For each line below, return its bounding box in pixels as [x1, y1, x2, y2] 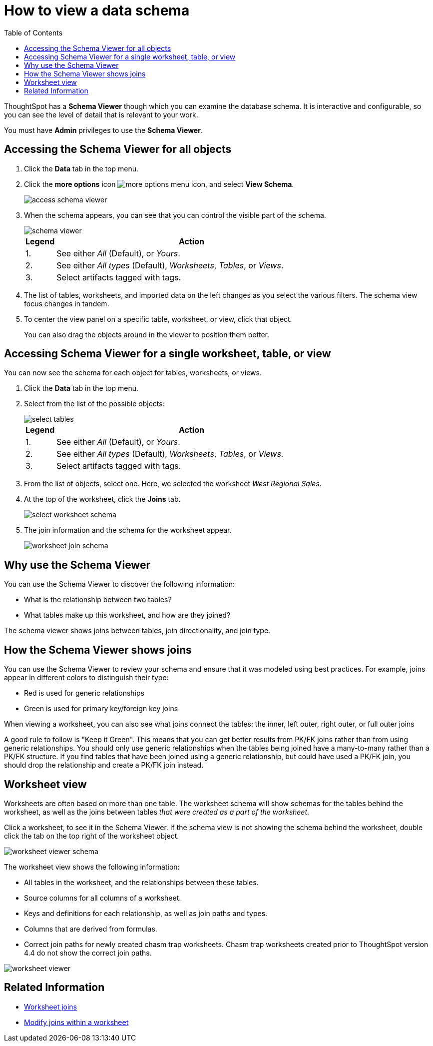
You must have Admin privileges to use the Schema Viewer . [4, 125, 203, 134]
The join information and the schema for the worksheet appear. [24, 526, 232, 535]
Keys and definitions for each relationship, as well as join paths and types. [24, 909, 268, 918]
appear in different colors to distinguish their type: [4, 673, 169, 682]
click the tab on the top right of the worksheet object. [4, 831, 179, 840]
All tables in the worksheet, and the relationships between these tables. [24, 878, 259, 887]
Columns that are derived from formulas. [24, 924, 157, 933]
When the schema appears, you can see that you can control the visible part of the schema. [24, 210, 326, 219]
